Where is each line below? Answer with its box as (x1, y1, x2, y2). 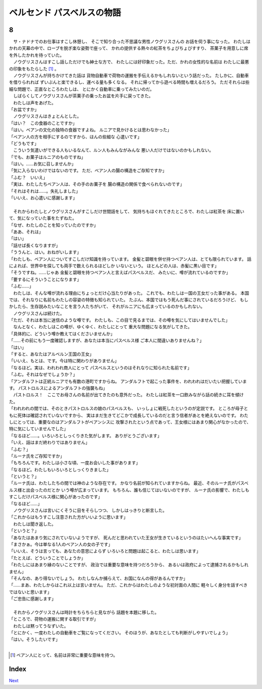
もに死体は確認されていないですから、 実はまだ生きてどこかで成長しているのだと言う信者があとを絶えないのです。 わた (9, 412, 248, 418)
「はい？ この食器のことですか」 (9, 120, 77, 126)
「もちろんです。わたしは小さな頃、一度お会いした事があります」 (9, 460, 140, 466)
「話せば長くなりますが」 (9, 242, 60, 248)
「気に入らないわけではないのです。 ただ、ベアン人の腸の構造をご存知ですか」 (9, 168, 167, 173)
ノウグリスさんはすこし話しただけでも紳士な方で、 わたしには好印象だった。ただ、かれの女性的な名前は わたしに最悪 (13, 59, 249, 65)
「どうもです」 (9, 140, 39, 146)
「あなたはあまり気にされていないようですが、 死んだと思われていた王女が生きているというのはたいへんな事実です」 (9, 535, 244, 540)
